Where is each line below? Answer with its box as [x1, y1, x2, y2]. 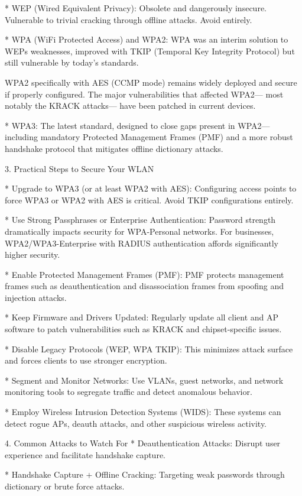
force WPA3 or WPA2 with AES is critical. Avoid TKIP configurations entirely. [5, 193, 294, 206]
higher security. [5, 248, 60, 261]
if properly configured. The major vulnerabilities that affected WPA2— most [5, 87, 284, 100]
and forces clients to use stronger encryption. [5, 354, 167, 367]
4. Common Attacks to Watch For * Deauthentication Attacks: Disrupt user [5, 437, 281, 449]
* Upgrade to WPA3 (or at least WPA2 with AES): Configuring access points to [5, 182, 297, 194]
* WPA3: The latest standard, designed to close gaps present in [5, 119, 235, 131]
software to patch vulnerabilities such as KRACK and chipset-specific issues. [5, 323, 282, 335]
